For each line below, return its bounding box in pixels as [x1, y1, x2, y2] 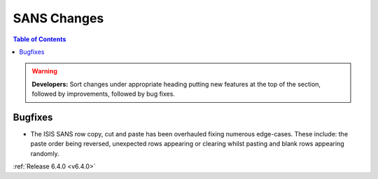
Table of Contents [13, 35, 66, 43]
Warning [31, 67, 57, 76]
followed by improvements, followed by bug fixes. [31, 89, 175, 98]
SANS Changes [13, 10, 104, 26]
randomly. [30, 149, 59, 157]
